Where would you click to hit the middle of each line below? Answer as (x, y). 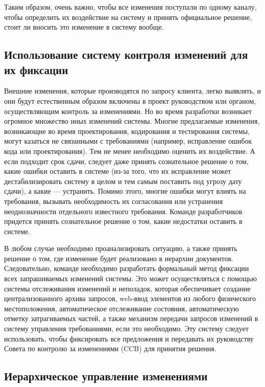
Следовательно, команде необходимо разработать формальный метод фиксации (127, 268)
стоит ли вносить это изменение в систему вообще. (84, 27)
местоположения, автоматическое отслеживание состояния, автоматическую (122, 308)
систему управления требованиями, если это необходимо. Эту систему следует (126, 328)
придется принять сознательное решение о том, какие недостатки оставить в (123, 221)
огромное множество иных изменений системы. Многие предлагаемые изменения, (132, 121)
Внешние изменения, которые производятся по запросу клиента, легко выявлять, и (133, 91)
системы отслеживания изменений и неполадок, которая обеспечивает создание (127, 288)
